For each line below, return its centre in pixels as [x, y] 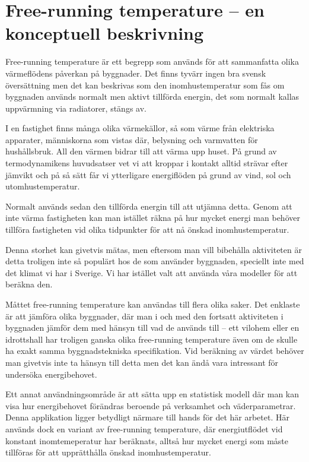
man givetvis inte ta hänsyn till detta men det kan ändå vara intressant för [142, 362]
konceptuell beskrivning [105, 33]
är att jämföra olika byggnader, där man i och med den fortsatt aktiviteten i [144, 316]
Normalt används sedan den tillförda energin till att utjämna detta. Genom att [149, 206]
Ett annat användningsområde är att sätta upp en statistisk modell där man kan [152, 394]
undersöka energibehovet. [51, 374]
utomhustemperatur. [43, 186]
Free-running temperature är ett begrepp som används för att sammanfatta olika [152, 61]
